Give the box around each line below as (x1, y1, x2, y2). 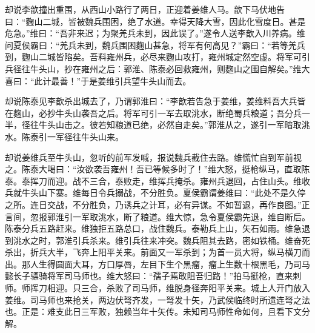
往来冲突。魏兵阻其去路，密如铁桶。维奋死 (140, 234, 310, 246)
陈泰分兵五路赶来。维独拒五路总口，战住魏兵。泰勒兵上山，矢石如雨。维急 (5, 222, 302, 235)
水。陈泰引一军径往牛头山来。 (5, 130, 124, 143)
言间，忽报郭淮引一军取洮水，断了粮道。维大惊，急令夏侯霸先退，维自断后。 (5, 210, 310, 223)
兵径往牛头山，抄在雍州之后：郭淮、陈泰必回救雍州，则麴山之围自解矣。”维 (5, 62, 302, 75)
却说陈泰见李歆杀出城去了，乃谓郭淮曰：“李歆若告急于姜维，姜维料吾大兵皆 (5, 95, 306, 107)
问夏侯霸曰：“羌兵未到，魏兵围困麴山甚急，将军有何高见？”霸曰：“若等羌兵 (5, 38, 305, 51)
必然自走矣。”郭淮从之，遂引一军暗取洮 (157, 118, 310, 131)
